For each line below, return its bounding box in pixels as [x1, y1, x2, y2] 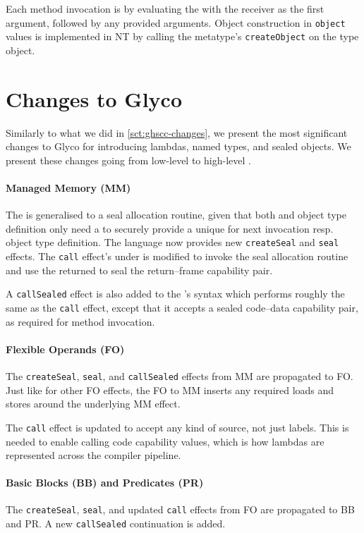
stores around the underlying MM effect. [6, 396, 181, 411]
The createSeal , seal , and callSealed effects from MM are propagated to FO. [6, 369, 353, 383]
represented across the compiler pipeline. [6, 448, 181, 462]
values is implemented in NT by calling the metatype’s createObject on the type [6, 29, 359, 44]
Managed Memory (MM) [6, 180, 131, 195]
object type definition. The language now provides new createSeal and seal [6, 235, 339, 250]
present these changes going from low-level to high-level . [6, 152, 251, 167]
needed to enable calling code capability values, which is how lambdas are [6, 434, 324, 448]
